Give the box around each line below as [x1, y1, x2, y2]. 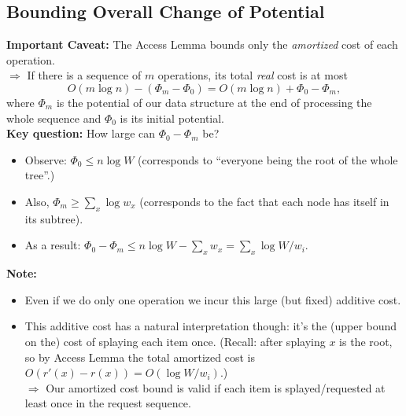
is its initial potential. [120, 109, 224, 126]
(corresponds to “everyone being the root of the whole [138, 151, 398, 168]
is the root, [339, 333, 393, 349]
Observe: [24, 151, 67, 168]
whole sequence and [6, 109, 101, 126]
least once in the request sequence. [24, 395, 191, 411]
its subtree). [24, 210, 83, 226]
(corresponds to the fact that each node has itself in [139, 193, 389, 209]
